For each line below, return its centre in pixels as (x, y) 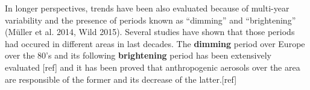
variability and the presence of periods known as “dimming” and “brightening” (150, 20)
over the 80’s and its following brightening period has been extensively (138, 55)
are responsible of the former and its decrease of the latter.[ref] (121, 79)
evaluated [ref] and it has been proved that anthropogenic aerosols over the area (153, 67)
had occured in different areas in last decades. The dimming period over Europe (155, 43)
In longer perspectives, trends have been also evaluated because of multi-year (147, 8)
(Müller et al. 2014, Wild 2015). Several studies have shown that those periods (150, 32)
